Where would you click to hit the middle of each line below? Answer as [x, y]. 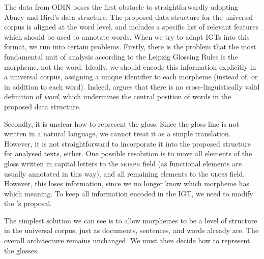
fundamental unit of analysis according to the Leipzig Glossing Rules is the [121, 56]
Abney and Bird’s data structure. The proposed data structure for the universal [128, 17]
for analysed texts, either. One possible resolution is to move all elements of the [128, 153]
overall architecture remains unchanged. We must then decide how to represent [127, 240]
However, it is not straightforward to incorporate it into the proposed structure [127, 143]
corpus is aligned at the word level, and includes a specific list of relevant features [131, 27]
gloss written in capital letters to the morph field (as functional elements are [123, 163]
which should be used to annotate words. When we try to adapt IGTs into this [127, 36]
